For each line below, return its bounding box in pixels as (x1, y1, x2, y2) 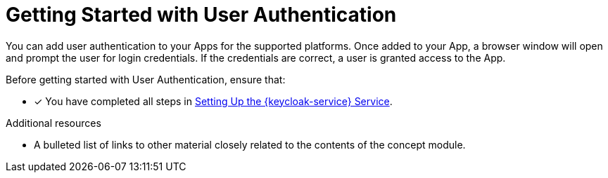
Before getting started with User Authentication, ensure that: (6, 73, 286, 85)
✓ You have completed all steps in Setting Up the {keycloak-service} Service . (34, 95, 393, 107)
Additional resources (6, 116, 101, 129)
